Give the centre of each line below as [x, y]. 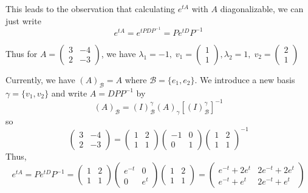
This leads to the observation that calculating [91, 8]
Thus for [22, 53]
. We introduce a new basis [245, 79]
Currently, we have [40, 79]
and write [69, 93]
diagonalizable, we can [262, 8]
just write [23, 20]
